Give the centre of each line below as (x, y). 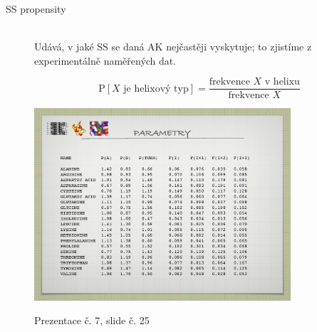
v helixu (282, 82)
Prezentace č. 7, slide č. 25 (92, 320)
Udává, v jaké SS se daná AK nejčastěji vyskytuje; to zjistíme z (173, 47)
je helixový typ (156, 89)
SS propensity (36, 9)
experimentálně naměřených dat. (105, 60)
